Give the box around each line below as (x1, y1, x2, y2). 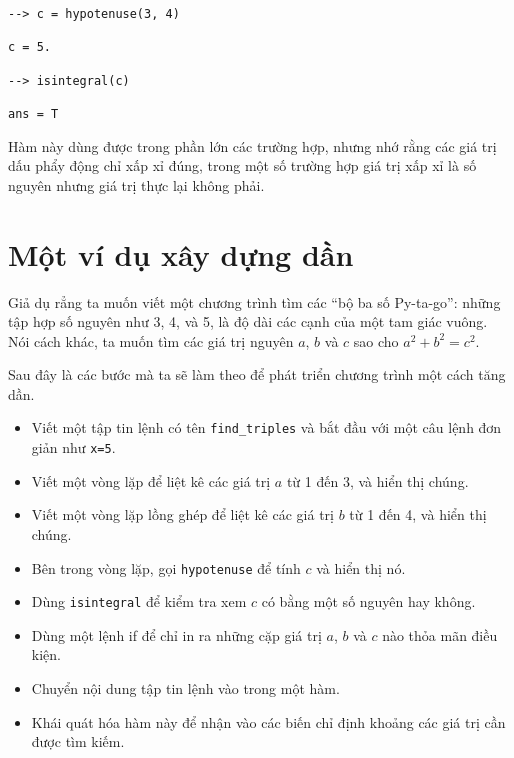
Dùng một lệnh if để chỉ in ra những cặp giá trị (31, 624, 322, 645)
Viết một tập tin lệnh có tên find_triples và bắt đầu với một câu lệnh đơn (31, 417, 502, 438)
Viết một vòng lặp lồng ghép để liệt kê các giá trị (31, 504, 334, 525)
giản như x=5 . (31, 437, 116, 458)
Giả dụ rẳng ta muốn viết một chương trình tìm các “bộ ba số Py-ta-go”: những (8, 291, 501, 312)
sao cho (353, 330, 399, 351)
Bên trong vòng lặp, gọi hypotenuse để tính (31, 557, 301, 578)
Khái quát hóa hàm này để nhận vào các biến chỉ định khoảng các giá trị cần (31, 711, 506, 732)
